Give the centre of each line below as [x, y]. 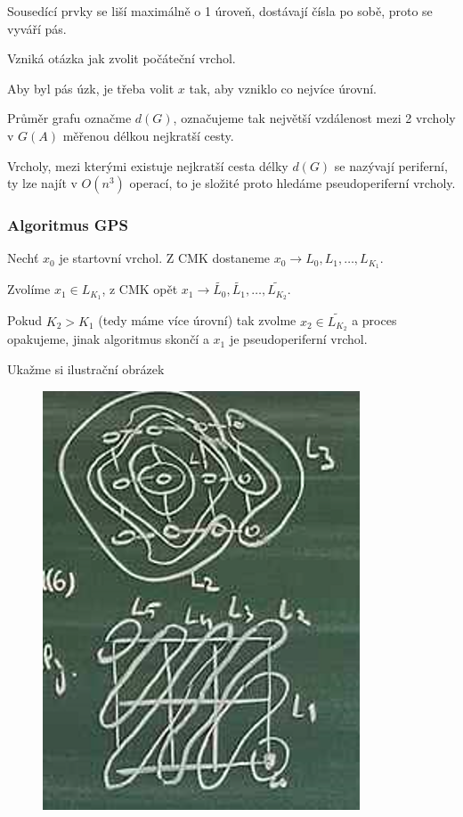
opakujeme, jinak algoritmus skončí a [108, 339]
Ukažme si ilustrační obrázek [86, 368]
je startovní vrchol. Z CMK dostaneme [165, 258]
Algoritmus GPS [68, 225]
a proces [374, 320]
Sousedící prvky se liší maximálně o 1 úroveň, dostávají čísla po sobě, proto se [220, 11]
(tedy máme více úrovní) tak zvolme [197, 320]
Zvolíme [29, 289]
